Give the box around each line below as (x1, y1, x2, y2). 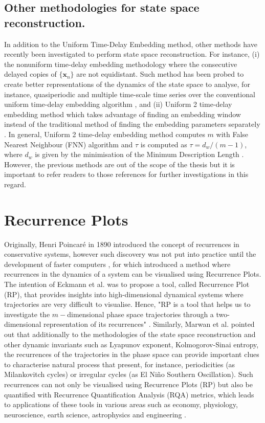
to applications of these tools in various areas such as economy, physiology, (4, 399, 238, 410)
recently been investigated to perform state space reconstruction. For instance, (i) (4, 49, 260, 59)
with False (216, 128, 249, 139)
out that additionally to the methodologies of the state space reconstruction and (4, 328, 256, 339)
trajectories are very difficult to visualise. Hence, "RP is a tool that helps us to (4, 299, 251, 309)
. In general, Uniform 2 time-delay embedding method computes (4, 128, 205, 139)
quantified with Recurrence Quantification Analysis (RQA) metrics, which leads (4, 389, 254, 399)
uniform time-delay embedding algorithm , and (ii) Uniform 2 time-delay (4, 99, 232, 109)
